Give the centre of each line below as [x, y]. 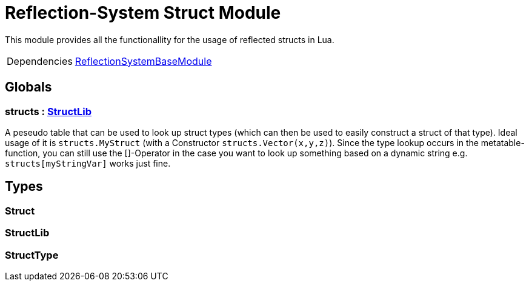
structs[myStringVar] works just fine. [88, 163]
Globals [28, 87]
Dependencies [40, 61]
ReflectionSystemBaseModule [143, 61]
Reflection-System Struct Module [143, 13]
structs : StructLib [48, 111]
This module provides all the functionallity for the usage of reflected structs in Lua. [170, 39]
